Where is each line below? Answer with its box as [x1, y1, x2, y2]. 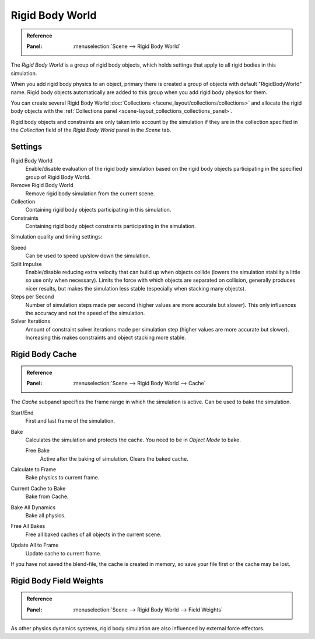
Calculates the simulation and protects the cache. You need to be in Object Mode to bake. [25, 436, 242, 443]
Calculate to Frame [10, 466, 57, 473]
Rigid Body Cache [10, 349, 77, 359]
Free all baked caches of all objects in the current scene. [25, 531, 162, 538]
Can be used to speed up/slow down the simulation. [25, 252, 150, 260]
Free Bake [25, 447, 50, 454]
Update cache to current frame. [25, 550, 101, 557]
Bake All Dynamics [10, 503, 56, 511]
